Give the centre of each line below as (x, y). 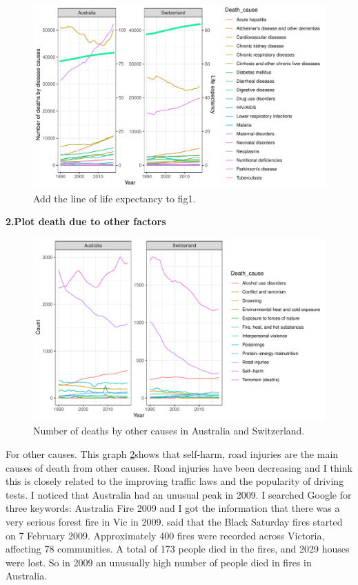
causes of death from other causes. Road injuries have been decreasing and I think (179, 467)
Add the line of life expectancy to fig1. (115, 198)
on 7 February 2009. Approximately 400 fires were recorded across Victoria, (165, 535)
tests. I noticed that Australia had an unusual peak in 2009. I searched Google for (179, 494)
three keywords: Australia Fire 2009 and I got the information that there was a (173, 508)
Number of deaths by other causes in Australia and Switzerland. (169, 431)
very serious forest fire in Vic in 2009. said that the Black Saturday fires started (174, 521)
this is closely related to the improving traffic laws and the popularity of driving (175, 481)
